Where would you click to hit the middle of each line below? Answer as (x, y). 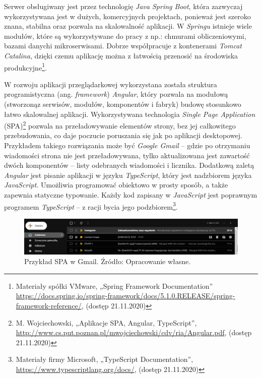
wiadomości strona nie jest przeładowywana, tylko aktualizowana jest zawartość (127, 155)
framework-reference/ (49, 306)
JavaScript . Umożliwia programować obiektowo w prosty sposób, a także (116, 185)
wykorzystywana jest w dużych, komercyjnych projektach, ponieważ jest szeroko (127, 16)
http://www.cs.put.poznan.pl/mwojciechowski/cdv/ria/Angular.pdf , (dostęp (134, 332)
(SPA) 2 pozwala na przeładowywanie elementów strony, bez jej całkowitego (120, 125)
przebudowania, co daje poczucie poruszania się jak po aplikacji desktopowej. (123, 135)
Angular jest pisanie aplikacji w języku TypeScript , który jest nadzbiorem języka (128, 175)
